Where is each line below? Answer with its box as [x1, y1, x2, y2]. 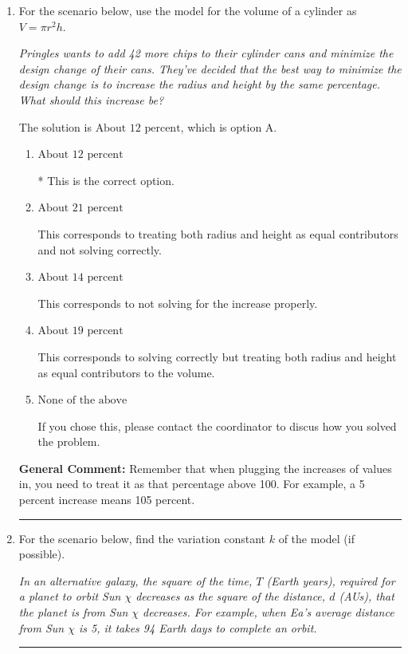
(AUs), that [339, 588, 394, 605]
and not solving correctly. [37, 241, 162, 258]
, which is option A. [180, 118, 277, 135]
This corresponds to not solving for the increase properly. [37, 294, 318, 311]
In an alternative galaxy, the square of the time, [18, 572, 253, 589]
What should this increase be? [18, 91, 164, 108]
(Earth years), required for [266, 572, 395, 589]
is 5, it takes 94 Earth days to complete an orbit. [78, 619, 317, 636]
